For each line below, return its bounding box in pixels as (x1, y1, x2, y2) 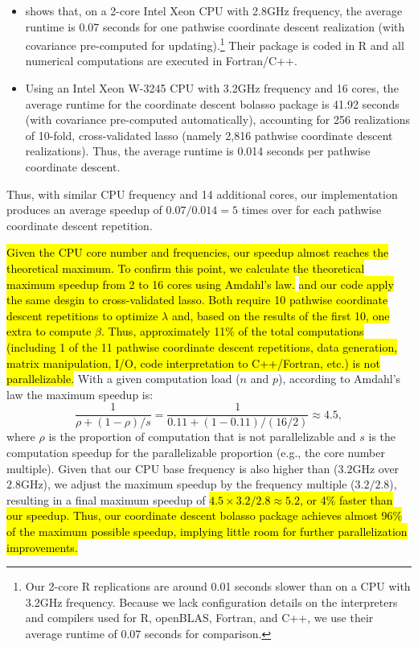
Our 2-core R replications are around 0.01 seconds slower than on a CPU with (25, 578, 411, 595)
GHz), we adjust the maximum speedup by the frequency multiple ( (20, 476, 355, 492)
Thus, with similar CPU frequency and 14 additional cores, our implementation (6, 185, 398, 202)
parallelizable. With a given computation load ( (6, 370, 240, 387)
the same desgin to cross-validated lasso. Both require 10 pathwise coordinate (6, 291, 388, 308)
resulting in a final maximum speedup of (6, 491, 206, 508)
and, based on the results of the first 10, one (171, 307, 390, 323)
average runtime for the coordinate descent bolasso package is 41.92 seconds (25, 95, 400, 112)
